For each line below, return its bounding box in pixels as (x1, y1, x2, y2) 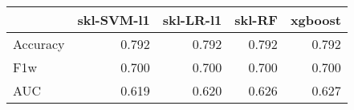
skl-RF (234, 10, 278, 29)
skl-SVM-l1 (77, 10, 150, 29)
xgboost (290, 10, 341, 29)
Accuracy (13, 35, 65, 53)
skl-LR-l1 (162, 10, 222, 29)
